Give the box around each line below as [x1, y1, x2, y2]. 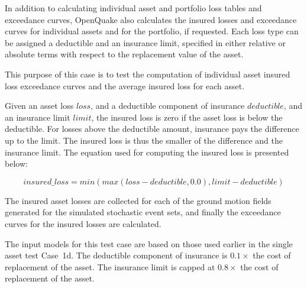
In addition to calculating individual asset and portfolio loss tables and [5, 2, 262, 14]
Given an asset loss [5, 99, 74, 112]
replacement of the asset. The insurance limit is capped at [5, 260, 215, 273]
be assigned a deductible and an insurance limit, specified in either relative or [5, 36, 286, 48]
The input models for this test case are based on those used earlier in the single [5, 237, 293, 250]
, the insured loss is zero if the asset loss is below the [91, 111, 283, 123]
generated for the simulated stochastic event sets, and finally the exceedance [5, 206, 281, 218]
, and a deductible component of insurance [91, 99, 245, 112]
